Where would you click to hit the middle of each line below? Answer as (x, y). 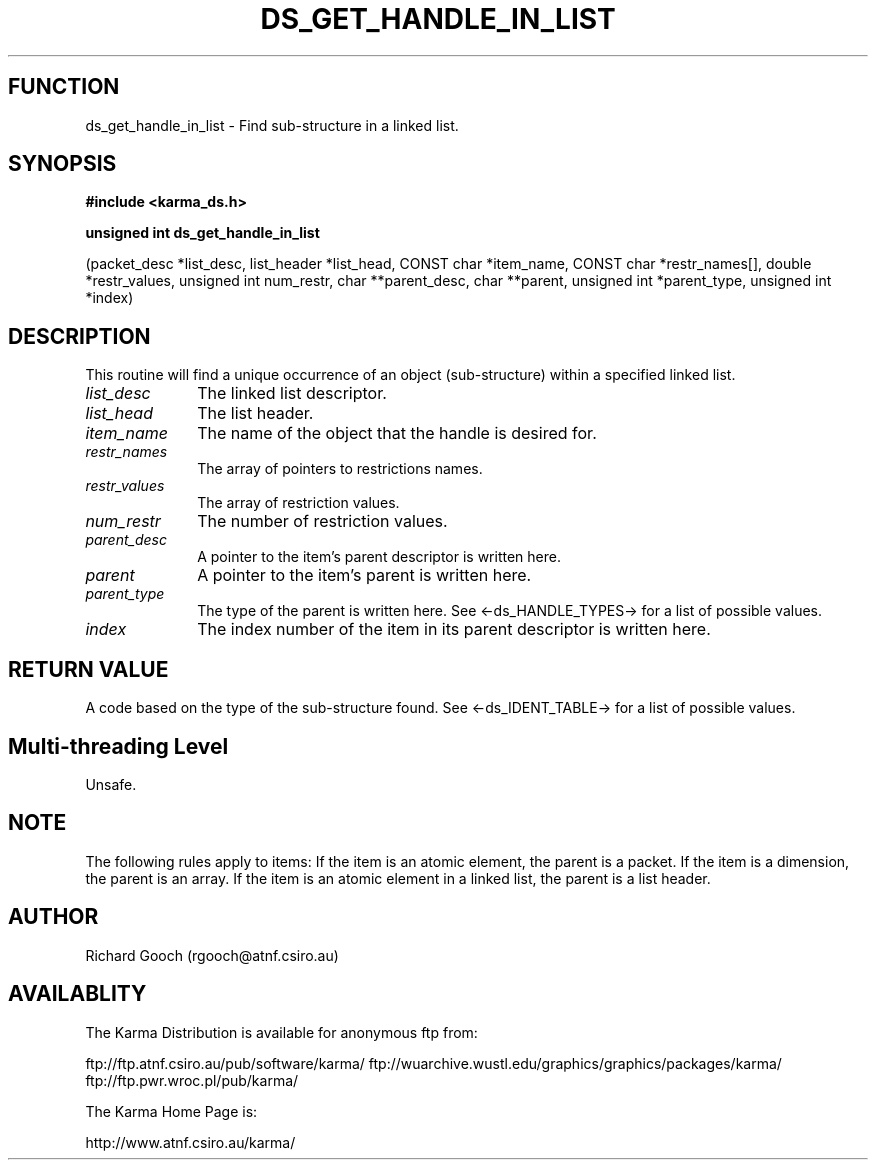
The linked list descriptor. (292, 393)
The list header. (255, 413)
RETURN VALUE (88, 669)
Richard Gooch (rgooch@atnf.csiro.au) (212, 955)
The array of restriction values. (298, 503)
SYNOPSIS (62, 164)
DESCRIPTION (79, 336)
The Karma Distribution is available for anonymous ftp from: (281, 1032)
